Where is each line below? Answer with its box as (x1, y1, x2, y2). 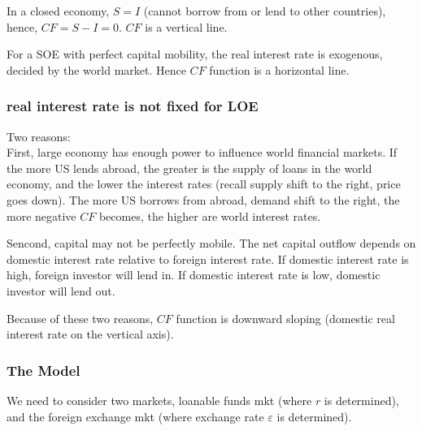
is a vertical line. (145, 18, 228, 35)
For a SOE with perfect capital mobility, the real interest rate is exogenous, (7, 45, 383, 62)
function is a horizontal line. (209, 61, 350, 78)
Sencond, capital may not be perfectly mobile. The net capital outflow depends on (7, 235, 416, 252)
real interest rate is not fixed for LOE (7, 96, 259, 116)
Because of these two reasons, (7, 309, 154, 326)
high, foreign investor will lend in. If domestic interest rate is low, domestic (7, 266, 381, 283)
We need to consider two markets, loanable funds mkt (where (7, 391, 312, 408)
